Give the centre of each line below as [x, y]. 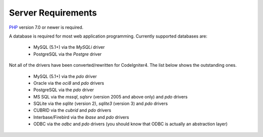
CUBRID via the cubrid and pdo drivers [72, 110]
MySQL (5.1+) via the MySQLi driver [69, 47]
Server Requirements [53, 13]
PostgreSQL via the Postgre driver [67, 54]
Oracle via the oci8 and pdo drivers [69, 83]
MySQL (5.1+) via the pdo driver [65, 76]
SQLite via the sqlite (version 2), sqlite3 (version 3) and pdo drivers [101, 104]
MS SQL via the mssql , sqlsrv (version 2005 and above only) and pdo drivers [110, 97]
